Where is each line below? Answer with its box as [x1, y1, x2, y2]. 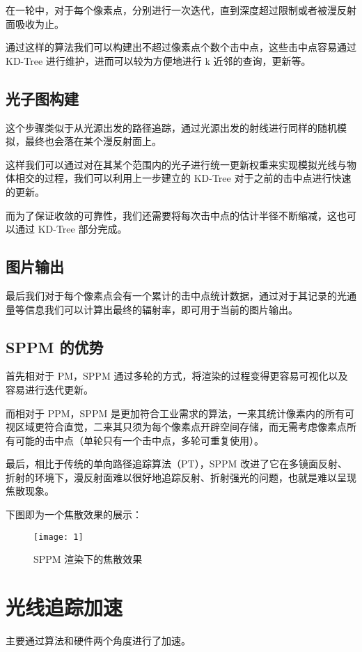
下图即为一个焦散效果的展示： [6, 507, 142, 522]
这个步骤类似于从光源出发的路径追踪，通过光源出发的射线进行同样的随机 [6, 120, 337, 134]
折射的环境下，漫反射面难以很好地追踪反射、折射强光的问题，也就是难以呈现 [6, 469, 356, 484]
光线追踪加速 [6, 593, 123, 621]
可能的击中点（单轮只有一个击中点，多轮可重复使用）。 [15, 433, 264, 447]
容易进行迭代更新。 [6, 382, 93, 396]
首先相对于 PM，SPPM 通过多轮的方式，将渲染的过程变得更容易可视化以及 [6, 368, 348, 383]
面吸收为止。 [6, 16, 64, 31]
